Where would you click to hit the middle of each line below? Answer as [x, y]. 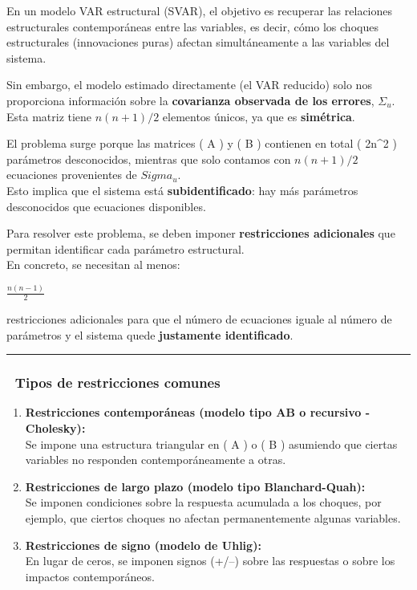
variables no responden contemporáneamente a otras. [156, 460]
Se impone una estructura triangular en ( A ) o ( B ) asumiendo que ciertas [211, 444]
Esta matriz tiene [49, 116]
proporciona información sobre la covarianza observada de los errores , [190, 100]
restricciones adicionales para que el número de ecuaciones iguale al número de [199, 319]
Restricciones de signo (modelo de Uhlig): [143, 545]
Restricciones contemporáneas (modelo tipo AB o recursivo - [198, 412]
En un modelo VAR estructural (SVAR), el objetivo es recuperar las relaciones [200, 10]
